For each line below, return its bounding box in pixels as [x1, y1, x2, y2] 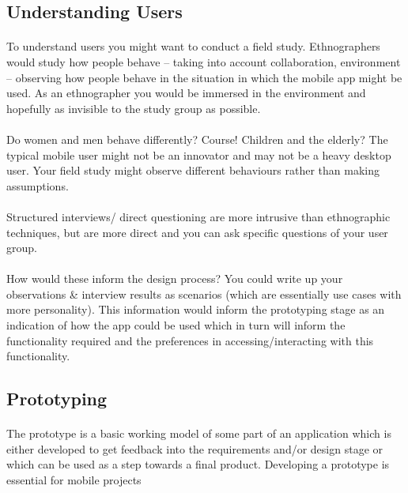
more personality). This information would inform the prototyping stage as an [6, 301, 385, 318]
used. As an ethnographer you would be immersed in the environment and [6, 85, 366, 101]
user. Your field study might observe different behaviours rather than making [6, 162, 380, 179]
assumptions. [6, 177, 69, 194]
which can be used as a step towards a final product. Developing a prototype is [6, 456, 390, 472]
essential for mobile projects [6, 472, 142, 487]
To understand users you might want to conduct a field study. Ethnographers [6, 38, 380, 55]
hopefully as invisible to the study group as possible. [6, 100, 261, 116]
